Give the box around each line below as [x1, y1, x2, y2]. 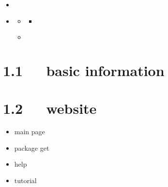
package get [14, 142, 49, 153]
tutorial [14, 175, 37, 186]
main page [14, 126, 45, 137]
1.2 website [3, 98, 97, 118]
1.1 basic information [3, 60, 165, 80]
